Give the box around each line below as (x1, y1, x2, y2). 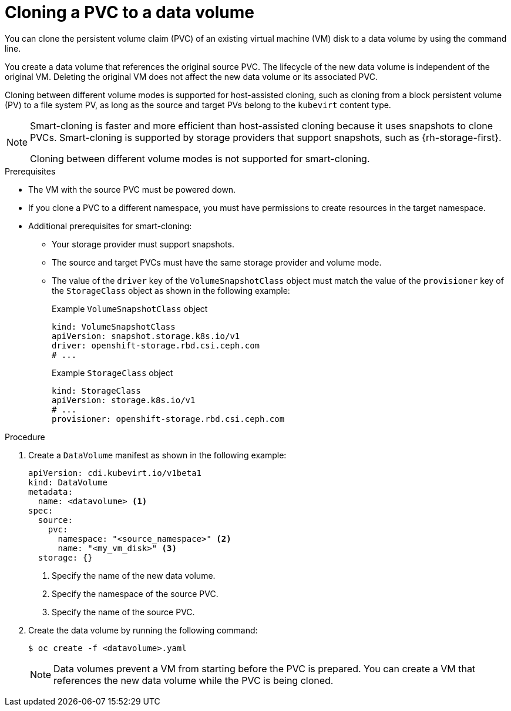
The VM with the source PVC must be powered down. (28, 184, 236, 194)
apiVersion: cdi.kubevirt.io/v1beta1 (28, 468, 202, 478)
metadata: (28, 487, 73, 497)
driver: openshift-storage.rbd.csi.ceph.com (52, 340, 260, 350)
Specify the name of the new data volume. (52, 570, 216, 581)
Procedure (5, 431, 45, 442)
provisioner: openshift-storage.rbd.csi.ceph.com (52, 414, 285, 424)
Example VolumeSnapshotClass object (52, 303, 208, 314)
